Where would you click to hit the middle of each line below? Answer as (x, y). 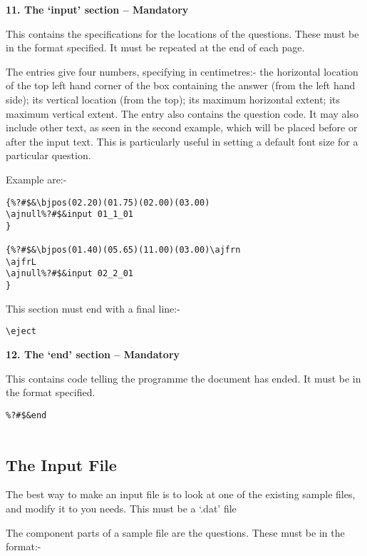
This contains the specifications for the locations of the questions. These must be (182, 33)
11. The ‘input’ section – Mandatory (97, 9)
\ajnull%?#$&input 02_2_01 (69, 274)
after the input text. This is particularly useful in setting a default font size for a (182, 141)
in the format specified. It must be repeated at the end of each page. (155, 47)
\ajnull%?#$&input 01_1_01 (69, 214)
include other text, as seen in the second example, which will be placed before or (182, 127)
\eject (21, 332)
